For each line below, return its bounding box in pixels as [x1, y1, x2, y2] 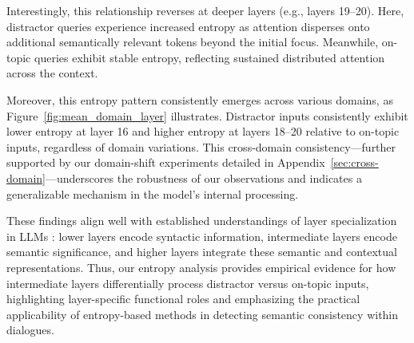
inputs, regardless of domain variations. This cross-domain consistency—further [6, 138, 396, 155]
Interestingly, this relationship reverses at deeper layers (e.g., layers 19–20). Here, [6, 2, 404, 18]
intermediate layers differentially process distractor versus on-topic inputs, [6, 274, 369, 291]
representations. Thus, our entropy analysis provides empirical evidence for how [6, 258, 396, 275]
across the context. [6, 65, 98, 81]
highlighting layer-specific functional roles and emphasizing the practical [6, 290, 360, 307]
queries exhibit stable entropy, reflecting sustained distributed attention [34, 49, 385, 65]
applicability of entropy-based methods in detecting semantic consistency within [6, 306, 399, 322]
